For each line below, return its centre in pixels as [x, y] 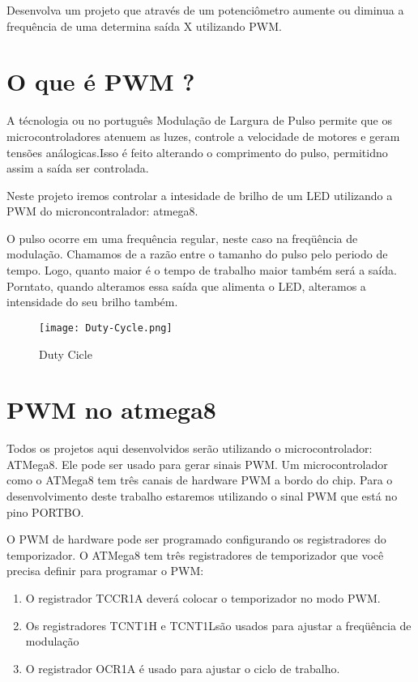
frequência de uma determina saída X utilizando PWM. [144, 26]
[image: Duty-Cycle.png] [106, 328]
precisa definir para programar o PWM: [105, 571]
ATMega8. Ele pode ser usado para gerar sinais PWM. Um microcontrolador [197, 464]
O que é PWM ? [101, 81]
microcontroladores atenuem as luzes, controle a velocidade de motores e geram [203, 136]
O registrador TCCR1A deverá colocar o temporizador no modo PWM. [203, 597]
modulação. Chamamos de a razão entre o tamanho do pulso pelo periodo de [197, 254]
